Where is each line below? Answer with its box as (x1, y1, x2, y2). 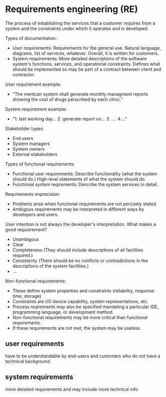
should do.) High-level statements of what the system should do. (12, 176, 146, 182)
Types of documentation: (5, 35, 57, 41)
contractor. (12, 71, 35, 77)
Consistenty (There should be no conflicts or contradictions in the (12, 257, 148, 263)
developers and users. (12, 211, 59, 217)
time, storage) (12, 293, 41, 299)
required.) (12, 252, 33, 258)
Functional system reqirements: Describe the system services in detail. (12, 181, 158, 187)
